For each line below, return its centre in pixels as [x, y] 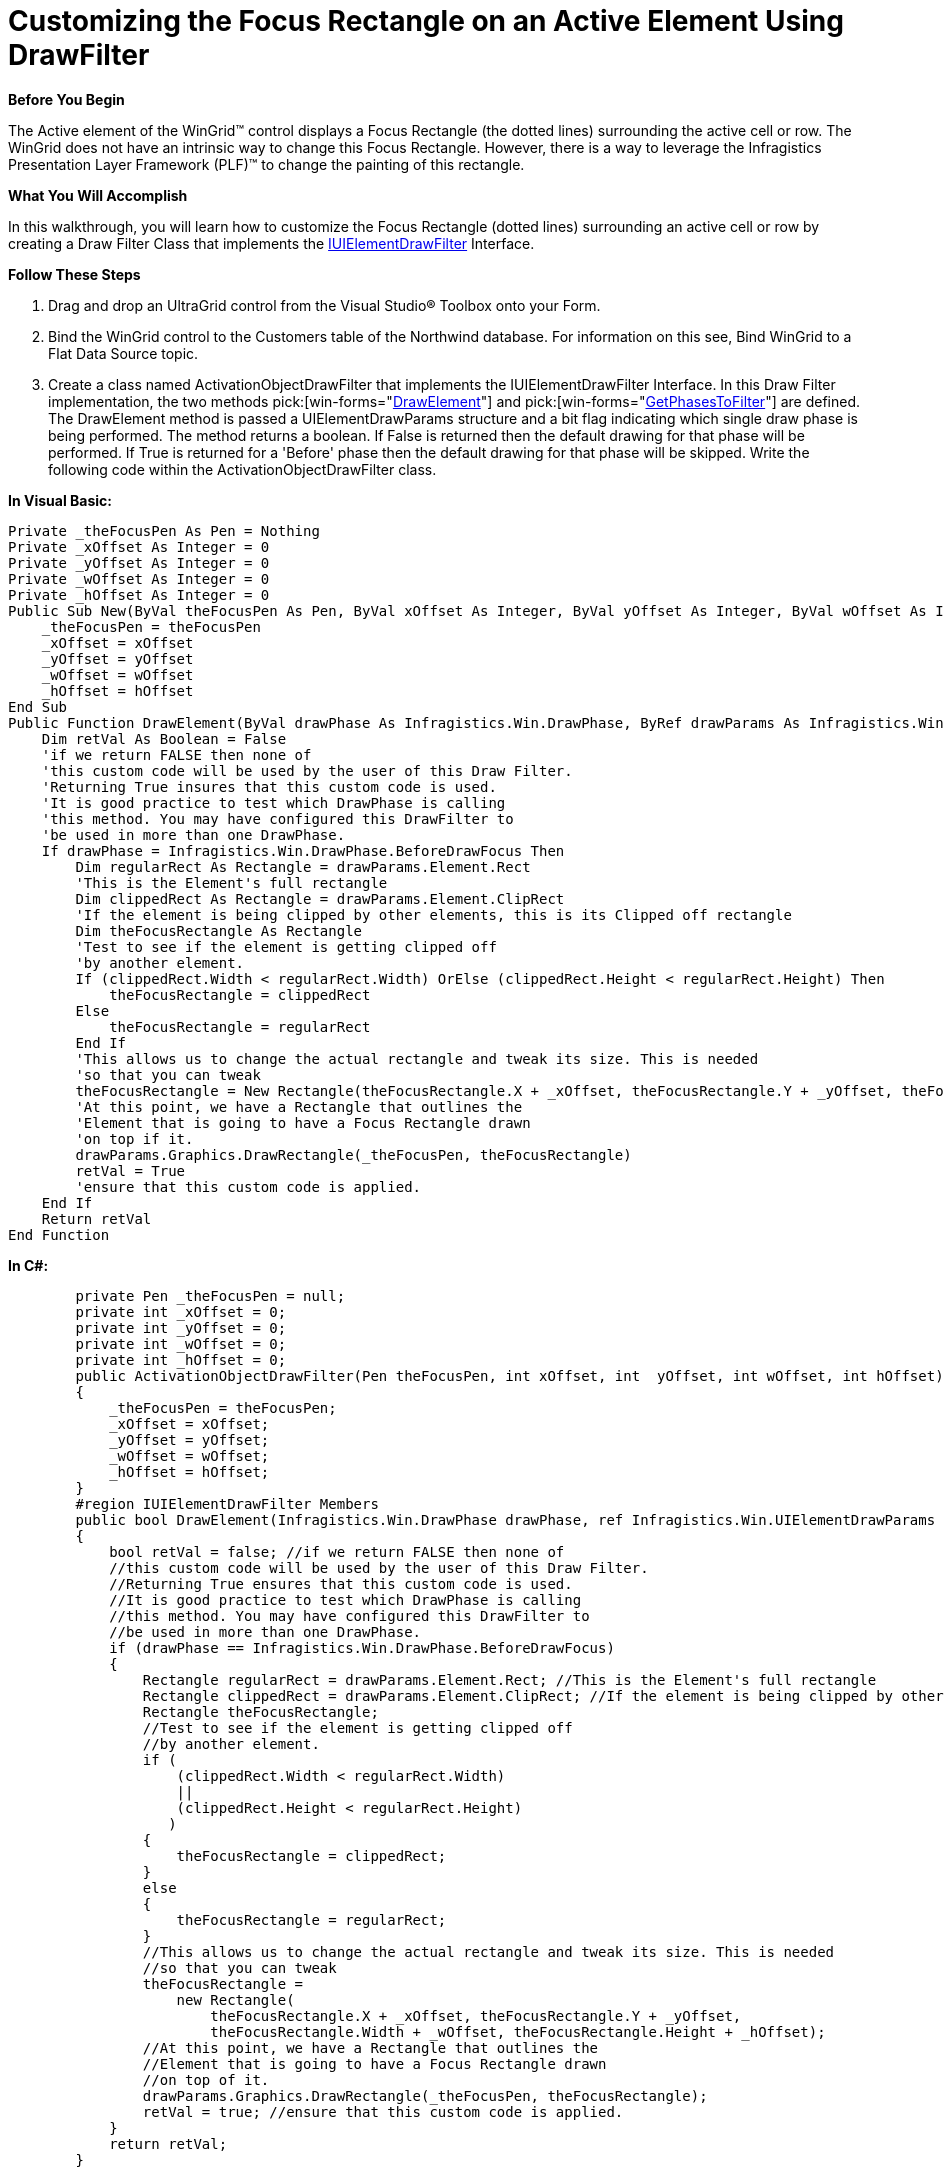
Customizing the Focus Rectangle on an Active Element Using [426, 21]
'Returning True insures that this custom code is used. [269, 786]
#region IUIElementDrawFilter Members [227, 1503]
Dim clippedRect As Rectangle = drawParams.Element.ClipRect [320, 898]
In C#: [28, 1265]
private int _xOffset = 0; [181, 1311]
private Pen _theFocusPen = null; [210, 1295]
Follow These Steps [74, 274]
